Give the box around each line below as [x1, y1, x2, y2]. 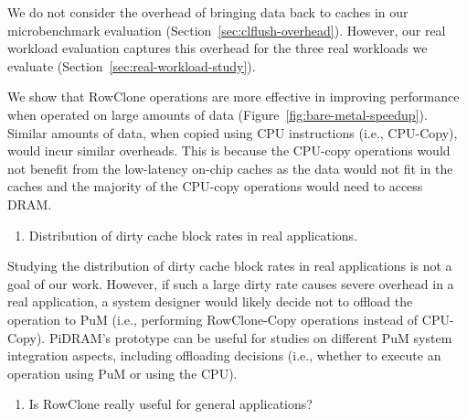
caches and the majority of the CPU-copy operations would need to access [7, 177, 423, 196]
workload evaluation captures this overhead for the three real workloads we [7, 38, 428, 58]
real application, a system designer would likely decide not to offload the [7, 292, 413, 311]
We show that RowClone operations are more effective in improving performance [7, 87, 460, 106]
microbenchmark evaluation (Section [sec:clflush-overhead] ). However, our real [7, 20, 446, 39]
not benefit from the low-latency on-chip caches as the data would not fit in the [7, 158, 453, 177]
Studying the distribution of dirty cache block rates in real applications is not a [7, 256, 452, 275]
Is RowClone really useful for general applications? [28, 394, 313, 414]
